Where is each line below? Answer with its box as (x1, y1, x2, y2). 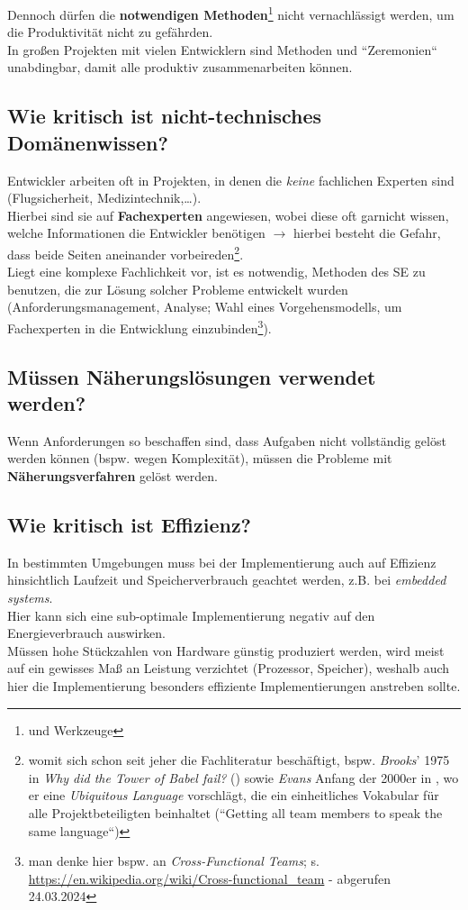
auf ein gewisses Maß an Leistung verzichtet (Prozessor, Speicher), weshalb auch (7, 659, 450, 678)
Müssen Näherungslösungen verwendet (7, 362, 376, 390)
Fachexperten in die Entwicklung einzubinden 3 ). (7, 316, 272, 337)
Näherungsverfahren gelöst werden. (7, 467, 218, 486)
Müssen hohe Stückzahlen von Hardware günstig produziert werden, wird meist (7, 641, 445, 660)
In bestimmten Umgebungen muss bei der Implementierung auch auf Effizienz (7, 552, 436, 571)
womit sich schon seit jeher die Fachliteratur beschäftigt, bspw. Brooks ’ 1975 (28, 751, 450, 769)
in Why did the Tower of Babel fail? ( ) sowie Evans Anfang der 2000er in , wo (28, 768, 459, 787)
